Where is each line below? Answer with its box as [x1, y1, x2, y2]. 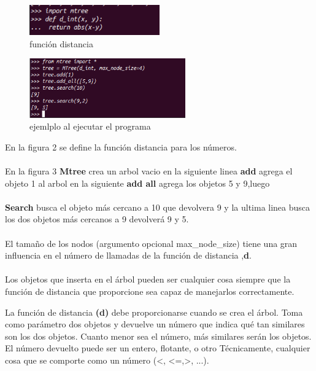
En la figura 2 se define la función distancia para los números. [5, 140, 237, 153]
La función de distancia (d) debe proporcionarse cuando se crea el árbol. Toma [5, 305, 303, 318]
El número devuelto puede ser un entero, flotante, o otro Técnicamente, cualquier [5, 342, 310, 354]
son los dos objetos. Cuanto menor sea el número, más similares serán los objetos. [5, 329, 312, 342]
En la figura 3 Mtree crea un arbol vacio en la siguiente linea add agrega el [5, 165, 293, 178]
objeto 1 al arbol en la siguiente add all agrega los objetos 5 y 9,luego [5, 176, 270, 189]
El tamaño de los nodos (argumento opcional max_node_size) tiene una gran [5, 236, 298, 249]
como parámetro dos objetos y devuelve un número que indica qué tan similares [5, 318, 305, 330]
